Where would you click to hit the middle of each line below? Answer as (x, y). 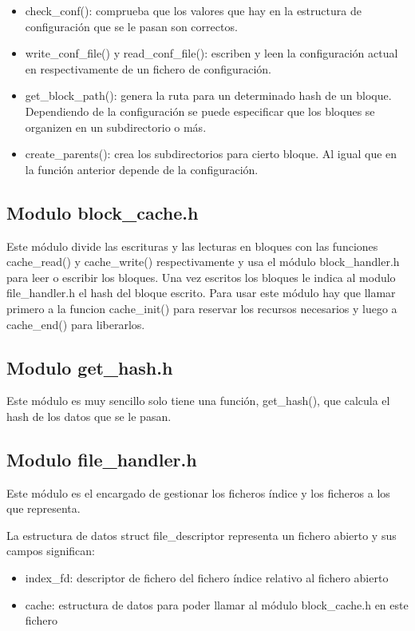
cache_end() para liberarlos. (76, 324)
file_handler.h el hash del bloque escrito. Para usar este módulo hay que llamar (201, 293)
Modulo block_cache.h (103, 212)
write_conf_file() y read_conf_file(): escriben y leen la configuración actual (211, 53)
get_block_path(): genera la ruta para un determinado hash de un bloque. (208, 95)
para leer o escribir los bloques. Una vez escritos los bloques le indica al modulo (201, 277)
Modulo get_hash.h (90, 367)
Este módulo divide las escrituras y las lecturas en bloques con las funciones (192, 246)
